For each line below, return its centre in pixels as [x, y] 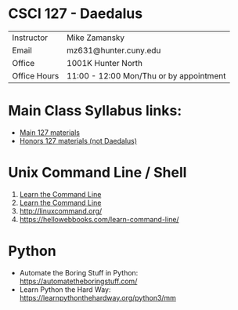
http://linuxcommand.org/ [61, 211]
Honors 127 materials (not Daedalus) [78, 140]
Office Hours [36, 75]
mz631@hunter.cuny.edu [114, 50]
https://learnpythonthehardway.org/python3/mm [97, 297]
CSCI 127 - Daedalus [76, 14]
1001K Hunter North [105, 63]
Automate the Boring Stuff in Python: [79, 272]
